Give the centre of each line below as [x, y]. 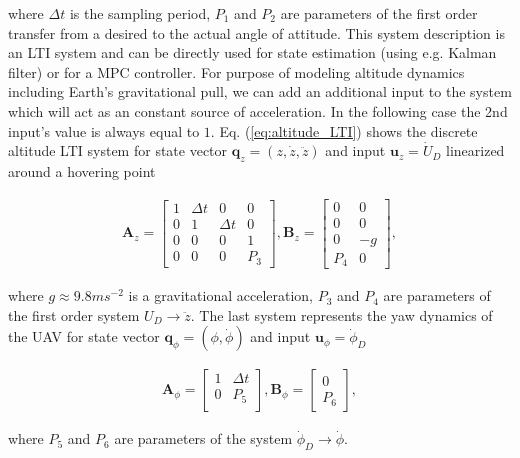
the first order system [74, 314]
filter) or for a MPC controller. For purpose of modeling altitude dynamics [236, 71]
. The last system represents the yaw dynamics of [341, 314]
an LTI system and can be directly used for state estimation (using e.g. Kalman [252, 52]
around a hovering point [82, 170]
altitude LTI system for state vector [118, 150]
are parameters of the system [203, 438]
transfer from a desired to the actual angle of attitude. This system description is [256, 32]
